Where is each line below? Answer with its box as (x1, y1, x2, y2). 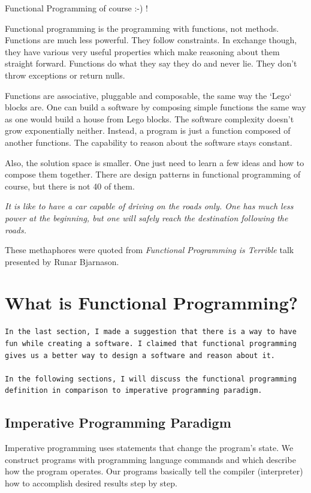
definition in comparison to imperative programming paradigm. (5, 386, 262, 395)
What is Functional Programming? (5, 290, 298, 315)
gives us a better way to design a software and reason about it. (5, 351, 276, 360)
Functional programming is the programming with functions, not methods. (5, 22, 279, 34)
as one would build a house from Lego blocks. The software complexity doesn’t (5, 112, 294, 125)
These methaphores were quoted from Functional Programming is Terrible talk (5, 244, 294, 256)
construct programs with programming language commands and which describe (5, 453, 296, 465)
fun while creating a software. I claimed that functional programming (5, 339, 297, 348)
